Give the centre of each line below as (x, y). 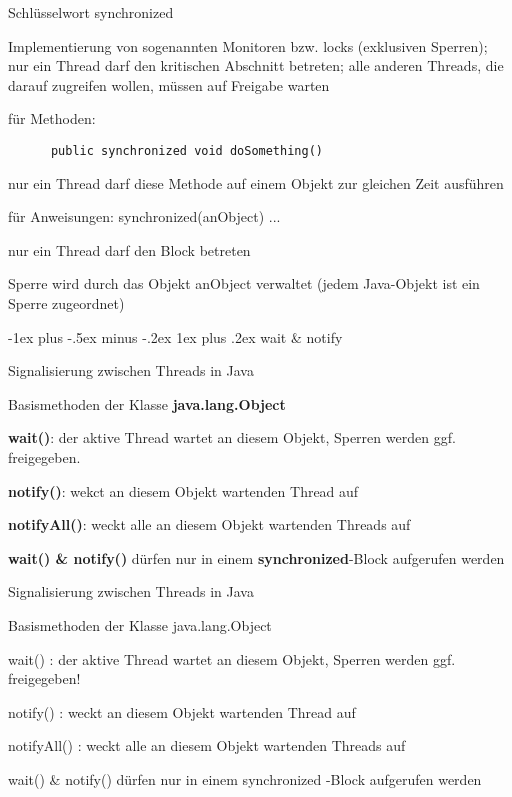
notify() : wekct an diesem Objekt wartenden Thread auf (183, 490)
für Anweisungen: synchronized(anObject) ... (144, 216)
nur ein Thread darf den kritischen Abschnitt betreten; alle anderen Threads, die (256, 65)
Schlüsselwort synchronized (91, 12)
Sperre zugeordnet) (66, 303)
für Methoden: (52, 118)
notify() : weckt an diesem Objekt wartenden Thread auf (182, 711)
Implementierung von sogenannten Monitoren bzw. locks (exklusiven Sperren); (248, 45)
